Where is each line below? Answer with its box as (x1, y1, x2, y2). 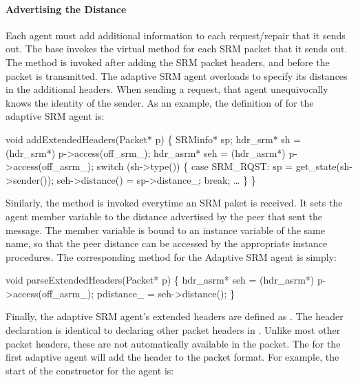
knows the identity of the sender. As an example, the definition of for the (6, 95, 314, 109)
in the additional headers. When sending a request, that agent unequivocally (6, 82, 328, 96)
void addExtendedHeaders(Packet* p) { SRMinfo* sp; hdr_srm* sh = (6, 131, 302, 146)
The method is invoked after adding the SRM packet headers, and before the (6, 54, 330, 69)
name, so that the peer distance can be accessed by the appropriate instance (6, 236, 328, 251)
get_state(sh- (295, 159, 352, 173)
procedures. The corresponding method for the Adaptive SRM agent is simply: (6, 249, 337, 264)
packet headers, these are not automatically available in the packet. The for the (6, 336, 341, 350)
